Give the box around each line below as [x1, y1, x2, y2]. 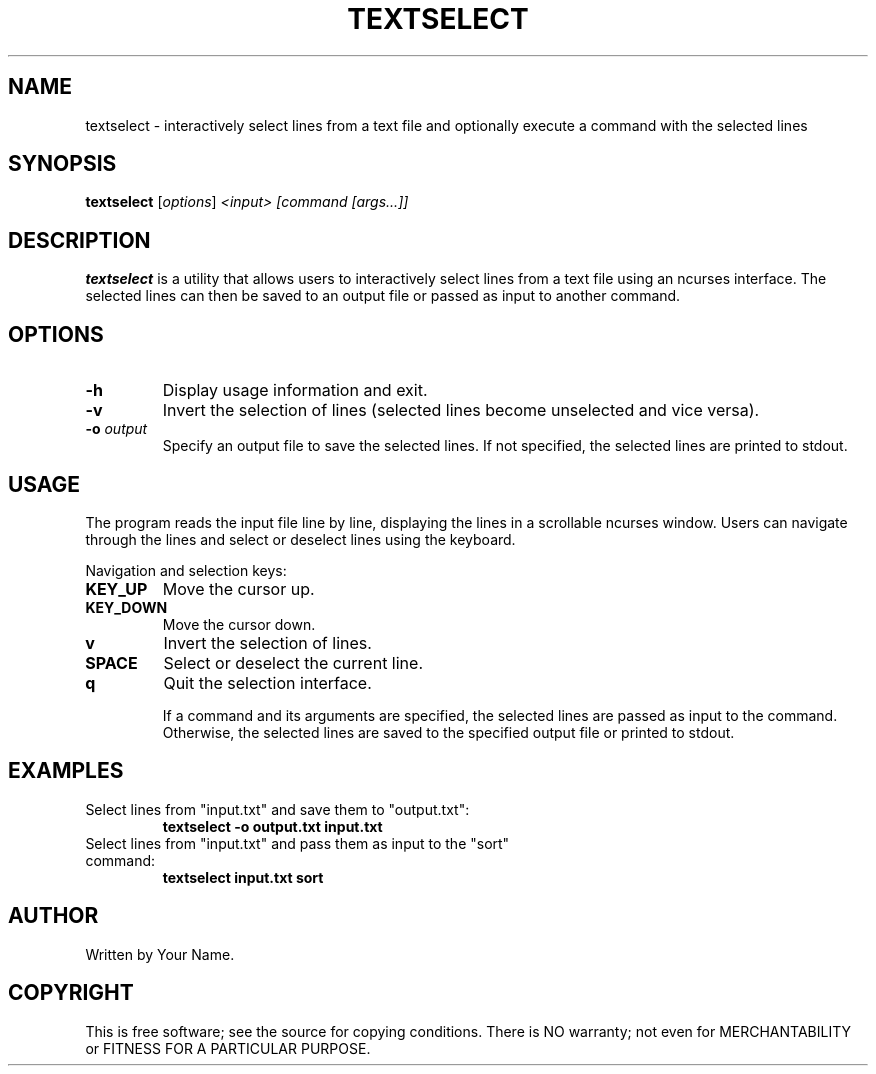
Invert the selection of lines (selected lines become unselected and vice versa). [162, 400, 760, 421]
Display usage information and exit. [162, 380, 428, 401]
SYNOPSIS [8, 151, 117, 177]
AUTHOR [8, 903, 99, 929]
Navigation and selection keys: [85, 561, 287, 579]
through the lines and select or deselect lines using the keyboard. [85, 530, 516, 548]
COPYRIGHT [8, 980, 134, 1006]
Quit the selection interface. [163, 672, 372, 693]
